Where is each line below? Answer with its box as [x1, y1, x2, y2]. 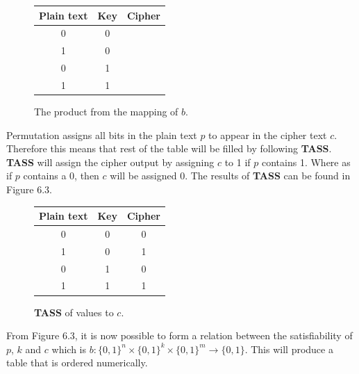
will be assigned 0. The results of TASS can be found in [110, 168, 351, 183]
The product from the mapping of [34, 104, 178, 118]
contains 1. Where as [262, 154, 351, 169]
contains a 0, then [23, 168, 99, 183]
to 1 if [224, 154, 251, 169]
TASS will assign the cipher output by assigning [6, 154, 215, 169]
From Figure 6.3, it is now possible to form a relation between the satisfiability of [6, 328, 353, 343]
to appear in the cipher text [208, 127, 327, 142]
